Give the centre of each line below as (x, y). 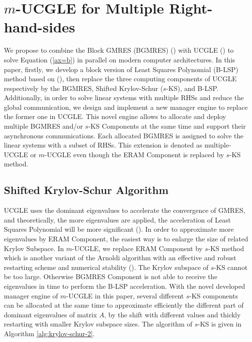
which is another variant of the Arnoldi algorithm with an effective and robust (120, 258)
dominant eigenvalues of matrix (50, 314)
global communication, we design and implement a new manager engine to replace (126, 107)
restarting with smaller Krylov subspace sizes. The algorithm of (98, 324)
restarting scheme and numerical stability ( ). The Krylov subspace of (106, 267)
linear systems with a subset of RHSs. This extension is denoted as (103, 145)
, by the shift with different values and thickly (173, 314)
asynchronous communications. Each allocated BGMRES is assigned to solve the (124, 135)
